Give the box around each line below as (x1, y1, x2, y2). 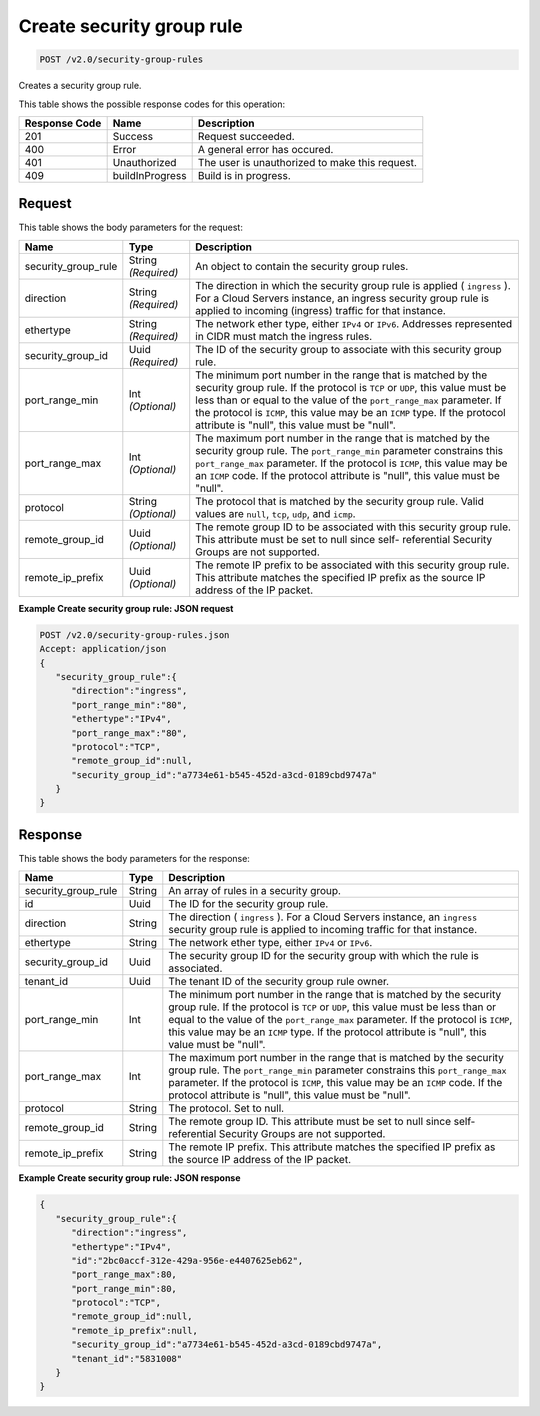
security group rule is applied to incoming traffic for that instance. (168, 923, 478, 937)
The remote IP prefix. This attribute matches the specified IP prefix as (168, 1140, 496, 1154)
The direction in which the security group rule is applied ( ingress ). (195, 278, 511, 292)
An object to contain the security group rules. (195, 259, 409, 273)
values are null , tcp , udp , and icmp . (195, 506, 356, 520)
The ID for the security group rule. (168, 897, 329, 911)
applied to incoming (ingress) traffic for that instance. (195, 303, 447, 317)
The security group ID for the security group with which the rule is (168, 949, 480, 963)
